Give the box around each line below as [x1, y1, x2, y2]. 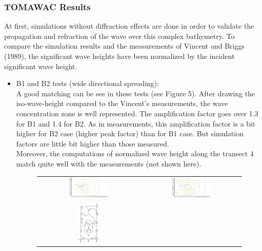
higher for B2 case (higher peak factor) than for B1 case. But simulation [16, 128, 244, 139]
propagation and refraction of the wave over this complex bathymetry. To [4, 30, 235, 41]
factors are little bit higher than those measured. [16, 138, 169, 149]
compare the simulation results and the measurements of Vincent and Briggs [4, 40, 245, 51]
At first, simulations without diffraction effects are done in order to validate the [4, 20, 254, 31]
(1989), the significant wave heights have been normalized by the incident [4, 51, 235, 61]
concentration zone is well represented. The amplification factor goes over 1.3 [16, 108, 258, 118]
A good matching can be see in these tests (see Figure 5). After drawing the [16, 88, 255, 98]
